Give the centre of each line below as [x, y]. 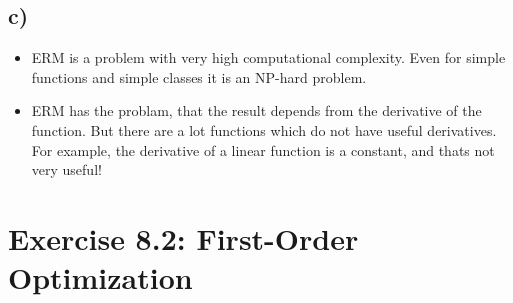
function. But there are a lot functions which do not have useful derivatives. [264, 129]
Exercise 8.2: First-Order [183, 237]
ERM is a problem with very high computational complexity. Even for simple [268, 57]
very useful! [66, 169]
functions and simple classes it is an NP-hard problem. [199, 76]
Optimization [100, 277]
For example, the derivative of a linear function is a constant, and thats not [263, 149]
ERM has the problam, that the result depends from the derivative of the [256, 110]
